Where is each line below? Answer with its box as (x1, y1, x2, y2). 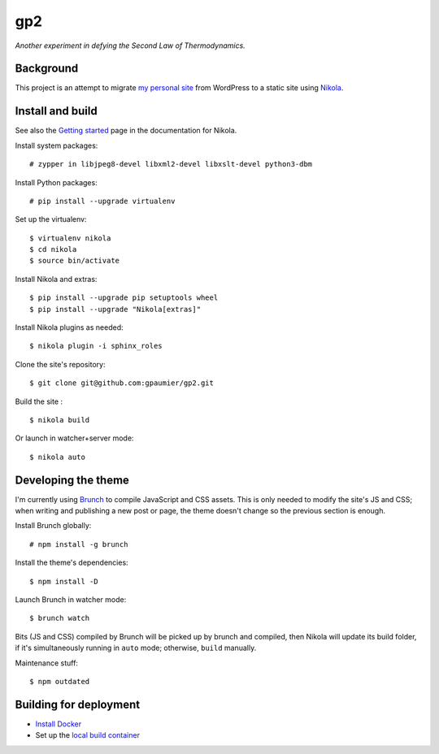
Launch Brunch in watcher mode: (15, 595, 127, 604)
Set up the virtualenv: (15, 214, 87, 224)
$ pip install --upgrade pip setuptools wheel (29, 293, 219, 302)
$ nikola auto (29, 452, 85, 461)
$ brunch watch (29, 613, 90, 623)
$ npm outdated (29, 677, 90, 686)
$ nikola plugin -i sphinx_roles (29, 341, 163, 351)
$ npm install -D (29, 577, 98, 586)
